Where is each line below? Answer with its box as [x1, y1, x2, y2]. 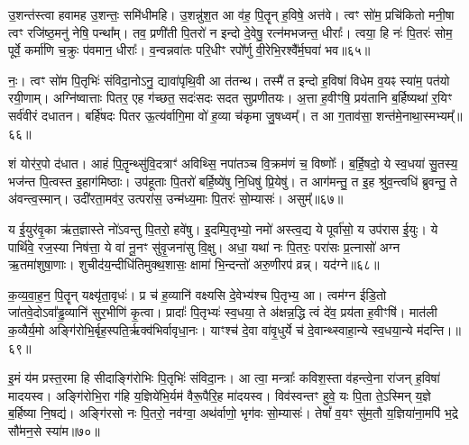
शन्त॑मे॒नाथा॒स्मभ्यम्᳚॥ [376, 105, 463, 124]
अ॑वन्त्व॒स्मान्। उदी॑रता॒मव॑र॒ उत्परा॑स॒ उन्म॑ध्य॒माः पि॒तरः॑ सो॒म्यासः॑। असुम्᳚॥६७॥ [8, 189, 344, 208]
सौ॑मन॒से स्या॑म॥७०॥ [8, 421, 100, 440]
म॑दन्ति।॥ [417, 320, 461, 339]
